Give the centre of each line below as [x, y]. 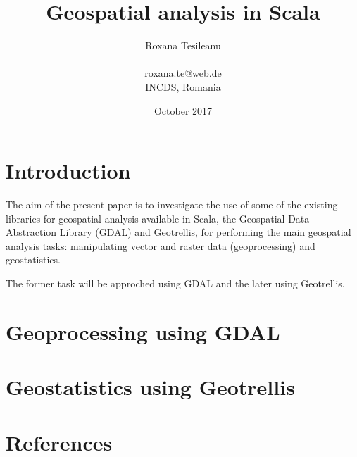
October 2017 [183, 110]
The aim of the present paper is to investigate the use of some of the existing [172, 205]
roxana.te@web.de [183, 73]
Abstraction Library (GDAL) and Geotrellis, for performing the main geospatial [178, 232]
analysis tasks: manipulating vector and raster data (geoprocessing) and [161, 245]
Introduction [68, 171]
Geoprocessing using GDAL [143, 331]
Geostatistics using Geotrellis [150, 387]
